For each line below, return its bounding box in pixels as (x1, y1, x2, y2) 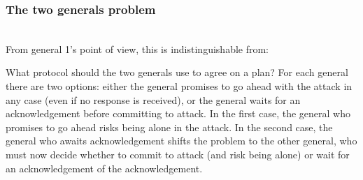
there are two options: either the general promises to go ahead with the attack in (6, 79, 353, 93)
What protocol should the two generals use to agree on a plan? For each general (6, 65, 348, 80)
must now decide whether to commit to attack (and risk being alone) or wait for (6, 147, 350, 161)
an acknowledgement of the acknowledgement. (6, 160, 203, 175)
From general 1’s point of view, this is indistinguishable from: (6, 41, 269, 56)
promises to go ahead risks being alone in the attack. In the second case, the (6, 119, 333, 134)
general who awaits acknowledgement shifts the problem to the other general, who (6, 133, 357, 148)
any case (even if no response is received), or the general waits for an (6, 92, 301, 107)
